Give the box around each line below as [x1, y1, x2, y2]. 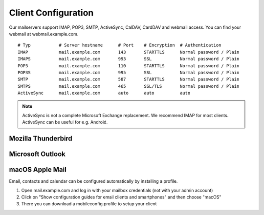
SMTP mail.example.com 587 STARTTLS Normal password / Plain [18, 77, 240, 82]
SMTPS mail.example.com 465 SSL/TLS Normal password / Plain [18, 83, 240, 89]
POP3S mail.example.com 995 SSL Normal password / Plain [18, 70, 240, 75]
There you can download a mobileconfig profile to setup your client [21, 201, 157, 207]
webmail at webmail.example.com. [9, 31, 79, 37]
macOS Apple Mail [9, 166, 67, 174]
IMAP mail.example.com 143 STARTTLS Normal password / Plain [18, 49, 240, 55]
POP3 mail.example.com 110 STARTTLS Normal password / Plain [18, 63, 240, 68]
